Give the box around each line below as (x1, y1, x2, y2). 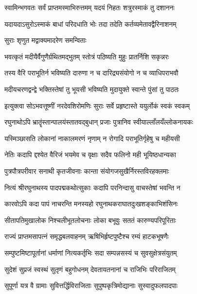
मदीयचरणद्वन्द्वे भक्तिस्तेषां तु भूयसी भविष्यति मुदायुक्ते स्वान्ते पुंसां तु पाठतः (4, 84, 179, 94)
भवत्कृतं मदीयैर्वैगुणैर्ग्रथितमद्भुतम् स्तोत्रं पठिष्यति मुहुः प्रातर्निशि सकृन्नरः (4, 51, 169, 61)
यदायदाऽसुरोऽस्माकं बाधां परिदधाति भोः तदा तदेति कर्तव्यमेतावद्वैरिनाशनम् (4, 18, 177, 29)
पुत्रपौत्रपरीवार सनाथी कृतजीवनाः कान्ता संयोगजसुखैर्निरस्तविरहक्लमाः (4, 165, 169, 176)
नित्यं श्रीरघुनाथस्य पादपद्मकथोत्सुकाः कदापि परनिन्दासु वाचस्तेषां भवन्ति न (4, 182, 180, 192)
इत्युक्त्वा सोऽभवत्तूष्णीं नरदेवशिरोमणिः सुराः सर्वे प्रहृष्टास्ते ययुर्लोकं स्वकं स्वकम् (4, 100, 190, 110)
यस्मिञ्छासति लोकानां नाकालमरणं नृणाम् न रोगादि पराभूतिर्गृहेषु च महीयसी (4, 133, 180, 143)
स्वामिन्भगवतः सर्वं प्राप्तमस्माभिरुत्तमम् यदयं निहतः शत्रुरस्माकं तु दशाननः (4, 2, 175, 12)
